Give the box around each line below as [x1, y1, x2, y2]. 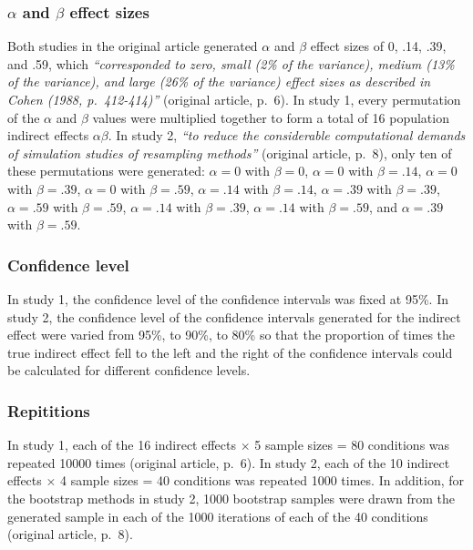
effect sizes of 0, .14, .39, [310, 36, 447, 56]
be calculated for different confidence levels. [7, 361, 251, 380]
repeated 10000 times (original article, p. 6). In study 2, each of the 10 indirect [7, 453, 450, 472]
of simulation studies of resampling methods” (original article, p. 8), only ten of [7, 143, 452, 162]
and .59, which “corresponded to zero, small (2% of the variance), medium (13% [7, 54, 455, 73]
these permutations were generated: [7, 161, 205, 180]
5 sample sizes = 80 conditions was [254, 435, 450, 454]
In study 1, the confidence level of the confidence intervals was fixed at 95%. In [7, 289, 449, 308]
